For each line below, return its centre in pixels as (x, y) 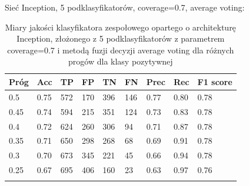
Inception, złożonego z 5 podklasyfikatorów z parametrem (121, 38)
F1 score (215, 81)
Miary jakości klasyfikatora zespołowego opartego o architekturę (120, 27)
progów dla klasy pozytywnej (121, 61)
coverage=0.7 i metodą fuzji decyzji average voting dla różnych (121, 50)
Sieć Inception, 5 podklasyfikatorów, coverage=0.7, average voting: (125, 7)
